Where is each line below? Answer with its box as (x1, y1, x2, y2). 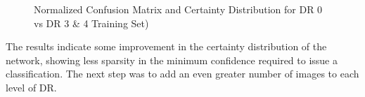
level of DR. (6, 80, 57, 94)
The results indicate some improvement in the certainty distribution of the (6, 39, 327, 54)
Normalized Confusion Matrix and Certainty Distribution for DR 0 (34, 2, 323, 16)
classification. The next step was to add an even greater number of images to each (6, 66, 359, 81)
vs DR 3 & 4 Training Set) (34, 15, 149, 30)
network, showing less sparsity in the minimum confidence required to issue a (6, 52, 338, 67)
